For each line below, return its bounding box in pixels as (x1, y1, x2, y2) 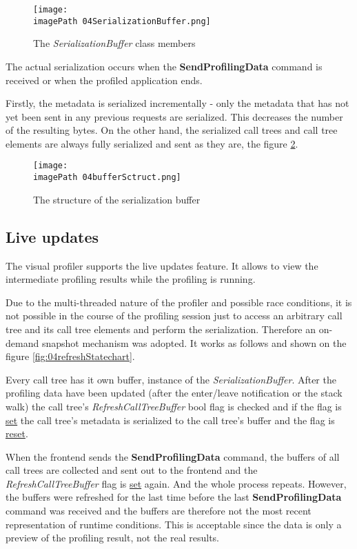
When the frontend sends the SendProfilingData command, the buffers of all (6, 449, 340, 463)
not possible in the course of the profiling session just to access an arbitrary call (6, 308, 343, 323)
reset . (6, 426, 28, 441)
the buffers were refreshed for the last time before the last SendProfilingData (6, 490, 342, 504)
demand (6, 335, 39, 350)
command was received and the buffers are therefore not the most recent (6, 503, 312, 518)
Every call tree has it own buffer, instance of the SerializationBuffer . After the (6, 372, 336, 386)
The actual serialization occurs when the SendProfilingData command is (6, 59, 323, 73)
